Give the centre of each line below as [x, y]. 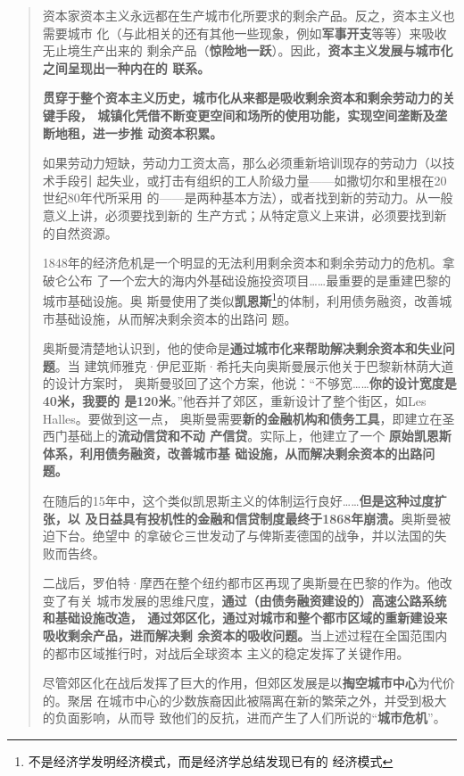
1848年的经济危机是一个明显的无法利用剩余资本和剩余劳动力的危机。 [242, 263]
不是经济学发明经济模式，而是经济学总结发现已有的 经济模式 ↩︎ [211, 761]
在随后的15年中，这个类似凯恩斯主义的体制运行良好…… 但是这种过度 [238, 500]
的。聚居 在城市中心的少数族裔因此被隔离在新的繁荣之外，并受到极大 [244, 700]
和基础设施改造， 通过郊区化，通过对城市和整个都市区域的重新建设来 [245, 618]
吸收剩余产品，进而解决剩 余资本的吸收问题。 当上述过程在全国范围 [239, 636]
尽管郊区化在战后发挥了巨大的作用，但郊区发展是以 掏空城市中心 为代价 [249, 683]
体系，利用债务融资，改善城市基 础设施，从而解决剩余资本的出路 [232, 453]
